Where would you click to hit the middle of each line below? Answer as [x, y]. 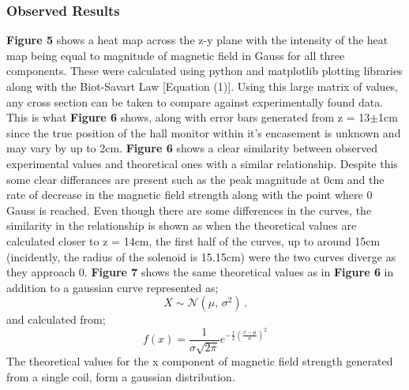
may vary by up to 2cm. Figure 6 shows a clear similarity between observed [192, 148]
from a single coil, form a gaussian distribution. [121, 376]
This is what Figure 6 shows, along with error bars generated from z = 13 [188, 117]
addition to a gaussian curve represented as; [113, 287]
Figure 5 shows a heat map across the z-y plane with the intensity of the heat [197, 40]
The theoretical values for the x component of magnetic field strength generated [200, 361]
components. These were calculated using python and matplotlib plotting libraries [204, 71]
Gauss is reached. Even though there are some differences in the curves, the [189, 210]
